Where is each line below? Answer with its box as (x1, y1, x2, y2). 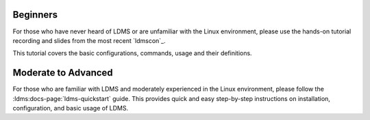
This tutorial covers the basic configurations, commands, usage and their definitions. (12, 49, 253, 57)
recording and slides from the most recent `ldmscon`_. (12, 36, 166, 44)
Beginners (12, 9, 58, 20)
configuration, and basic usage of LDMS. (12, 104, 129, 112)
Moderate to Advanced (12, 67, 113, 78)
